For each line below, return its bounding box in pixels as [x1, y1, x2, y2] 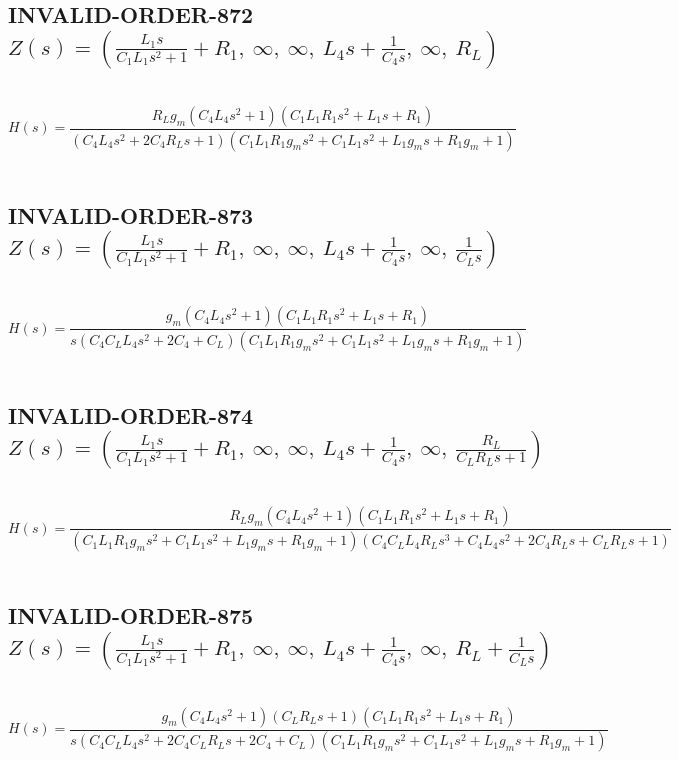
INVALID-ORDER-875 [8, 600, 254, 631]
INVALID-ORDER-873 [8, 199, 254, 230]
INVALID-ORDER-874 [8, 399, 254, 430]
